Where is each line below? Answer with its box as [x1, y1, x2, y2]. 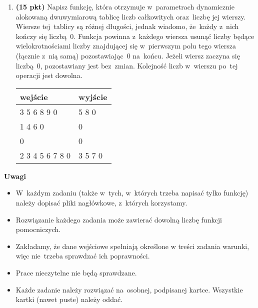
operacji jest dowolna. [15, 70, 82, 80]
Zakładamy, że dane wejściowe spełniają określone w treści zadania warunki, [15, 240, 249, 251]
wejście [19, 90, 48, 102]
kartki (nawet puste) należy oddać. [15, 294, 123, 304]
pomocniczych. [15, 224, 61, 234]
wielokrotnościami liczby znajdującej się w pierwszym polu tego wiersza [15, 40, 236, 51]
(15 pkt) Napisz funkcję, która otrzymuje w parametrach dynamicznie [15, 1, 234, 11]
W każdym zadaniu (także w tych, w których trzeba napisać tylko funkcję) [15, 187, 248, 198]
